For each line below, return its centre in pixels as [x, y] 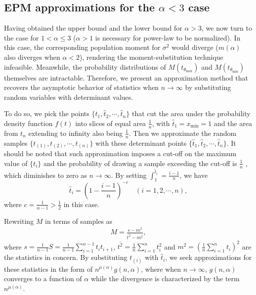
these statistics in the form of [48, 269]
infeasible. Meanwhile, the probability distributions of [85, 66]
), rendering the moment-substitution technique [151, 57]
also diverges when [32, 57]
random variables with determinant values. [69, 97]
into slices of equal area [111, 123]
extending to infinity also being [76, 133]
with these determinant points [141, 143]
